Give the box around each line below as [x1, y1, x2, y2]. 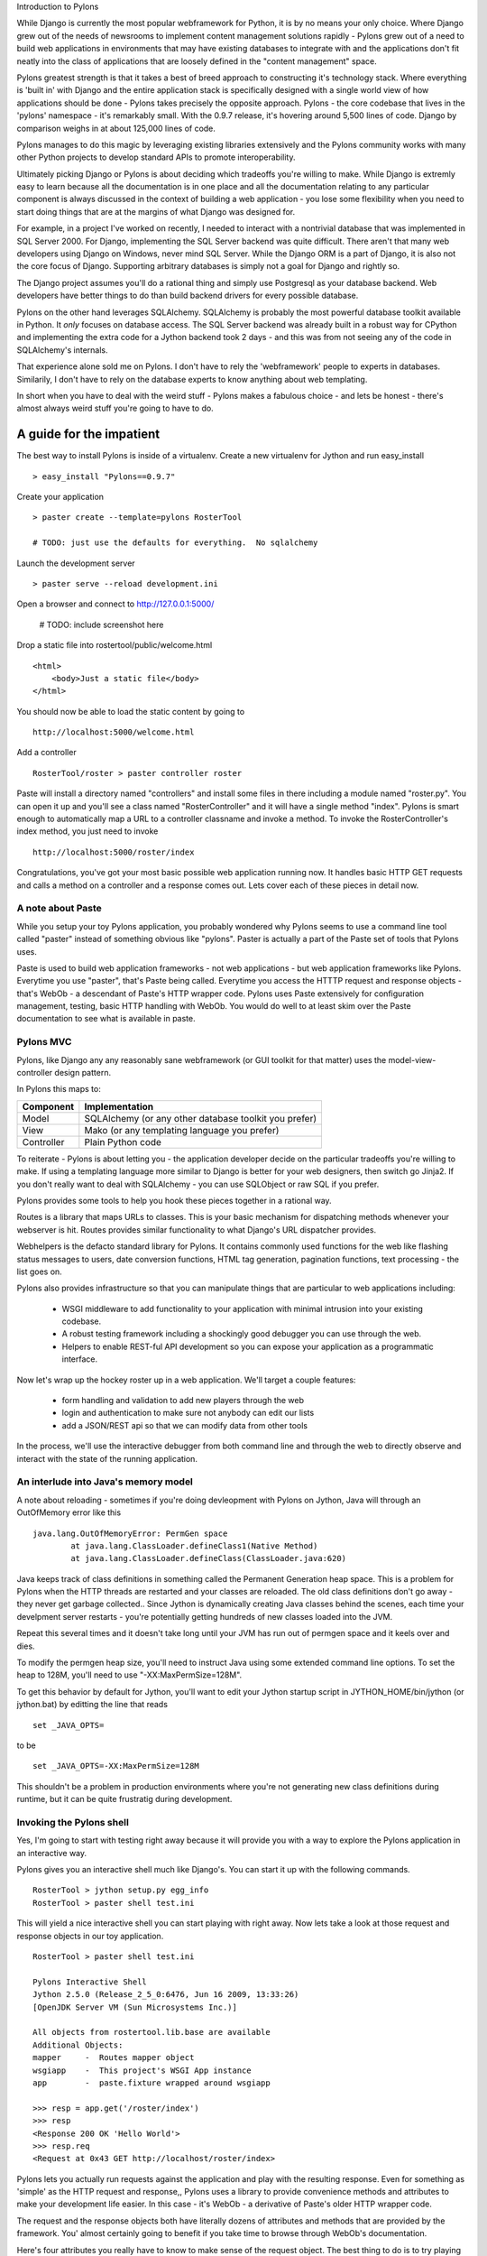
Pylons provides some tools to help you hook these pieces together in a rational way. [16, 1195, 333, 1206]
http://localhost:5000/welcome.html [32, 727, 195, 737]
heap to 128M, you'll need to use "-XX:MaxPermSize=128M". [16, 1669, 243, 1680]
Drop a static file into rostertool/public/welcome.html [16, 640, 213, 651]
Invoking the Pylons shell [16, 1816, 130, 1828]
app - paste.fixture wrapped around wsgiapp [32, 2077, 271, 2088]
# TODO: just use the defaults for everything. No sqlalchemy [32, 538, 318, 548]
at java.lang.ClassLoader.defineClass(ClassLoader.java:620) [70, 1553, 347, 1564]
